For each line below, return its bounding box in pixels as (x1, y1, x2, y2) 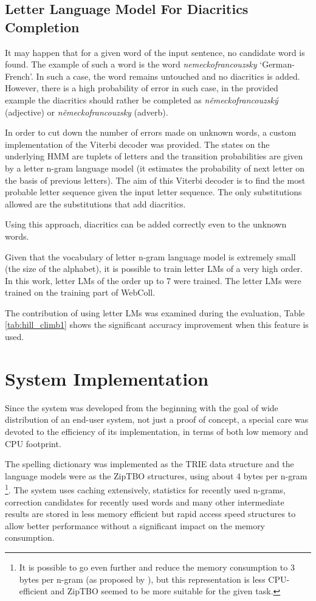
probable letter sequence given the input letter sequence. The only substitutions (5, 186, 302, 198)
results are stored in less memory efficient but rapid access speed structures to (5, 507, 296, 520)
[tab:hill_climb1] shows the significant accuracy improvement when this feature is (5, 318, 309, 331)
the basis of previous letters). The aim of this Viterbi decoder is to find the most (5, 173, 306, 186)
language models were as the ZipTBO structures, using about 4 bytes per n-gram (5, 469, 307, 482)
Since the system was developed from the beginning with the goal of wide (5, 401, 278, 414)
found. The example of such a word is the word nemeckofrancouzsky (5, 58, 257, 71)
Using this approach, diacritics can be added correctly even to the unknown (5, 218, 287, 231)
